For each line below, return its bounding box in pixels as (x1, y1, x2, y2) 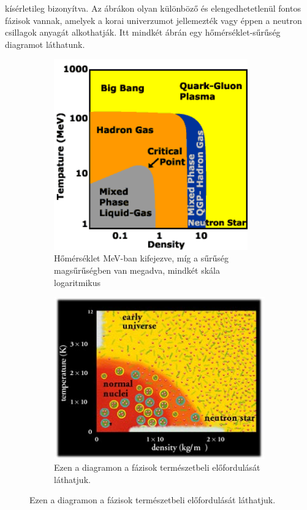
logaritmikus (54, 276, 100, 288)
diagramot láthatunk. (5, 37, 85, 50)
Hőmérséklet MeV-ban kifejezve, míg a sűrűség (54, 252, 229, 265)
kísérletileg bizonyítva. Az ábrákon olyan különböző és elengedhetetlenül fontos (5, 2, 301, 14)
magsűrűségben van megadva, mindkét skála (54, 264, 220, 277)
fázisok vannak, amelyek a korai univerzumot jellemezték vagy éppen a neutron (5, 14, 302, 26)
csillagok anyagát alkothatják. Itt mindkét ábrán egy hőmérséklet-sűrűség (5, 26, 281, 39)
